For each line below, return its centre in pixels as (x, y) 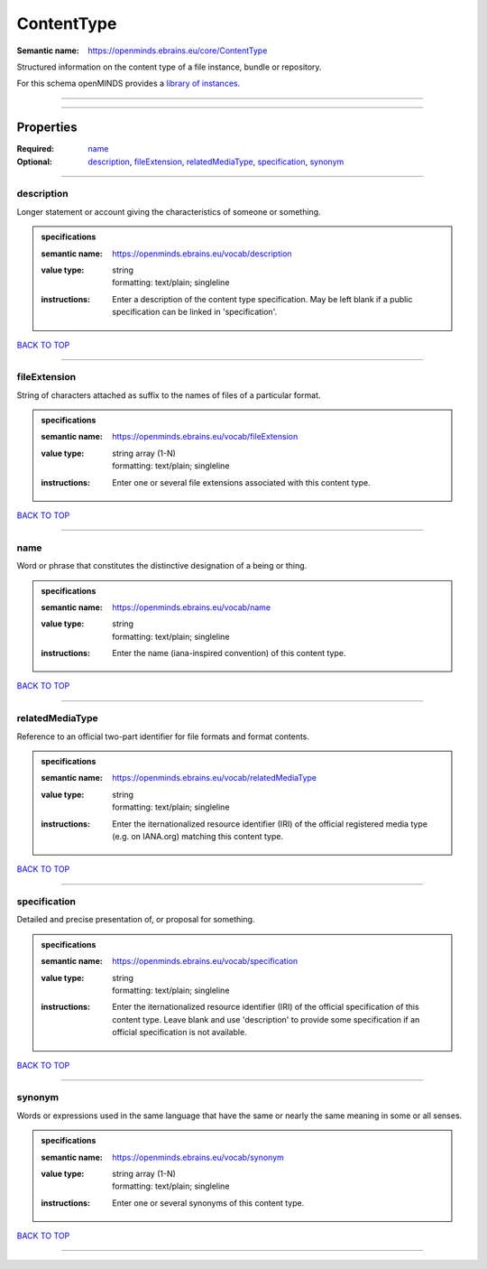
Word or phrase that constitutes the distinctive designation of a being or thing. (162, 566)
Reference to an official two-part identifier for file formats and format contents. (163, 736)
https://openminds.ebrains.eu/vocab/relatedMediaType (215, 778)
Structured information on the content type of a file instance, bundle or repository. (169, 67)
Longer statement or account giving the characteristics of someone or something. (169, 211)
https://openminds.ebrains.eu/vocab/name (191, 607)
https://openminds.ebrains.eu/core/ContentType (178, 51)
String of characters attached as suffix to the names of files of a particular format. (169, 395)
